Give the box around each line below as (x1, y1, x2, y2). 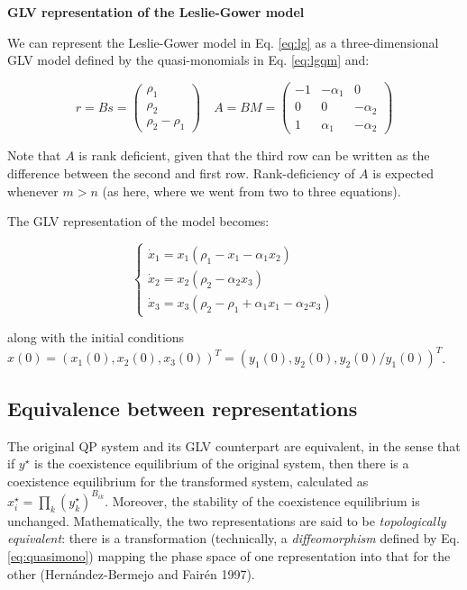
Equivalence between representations (7, 394, 358, 422)
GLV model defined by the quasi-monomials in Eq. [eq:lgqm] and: (7, 50, 370, 69)
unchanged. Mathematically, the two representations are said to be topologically (7, 511, 446, 530)
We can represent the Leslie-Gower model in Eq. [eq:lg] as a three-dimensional (7, 32, 439, 51)
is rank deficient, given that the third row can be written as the (78, 146, 430, 165)
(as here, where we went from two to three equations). (102, 181, 401, 200)
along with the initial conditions (7, 328, 185, 347)
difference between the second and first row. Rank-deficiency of (7, 163, 355, 182)
